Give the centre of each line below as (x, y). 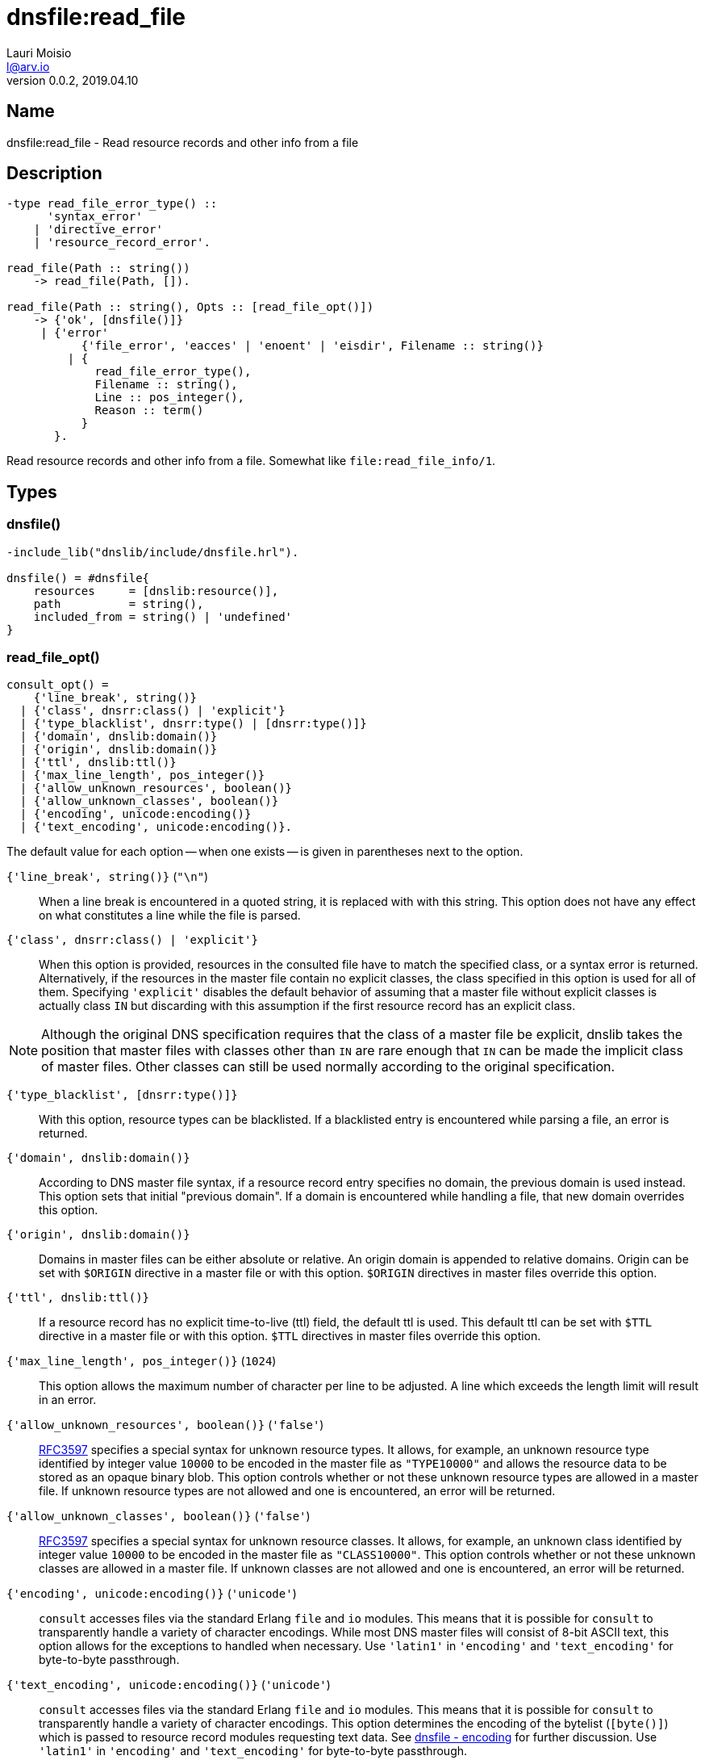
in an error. (68, 1400)
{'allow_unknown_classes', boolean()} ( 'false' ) (159, 1516)
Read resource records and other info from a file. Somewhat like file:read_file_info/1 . (251, 461)
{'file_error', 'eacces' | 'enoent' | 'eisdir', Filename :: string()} (312, 346)
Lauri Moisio (39, 52)
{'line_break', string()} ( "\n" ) (108, 877)
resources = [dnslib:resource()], (156, 591)
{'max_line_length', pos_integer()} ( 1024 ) (142, 1361)
